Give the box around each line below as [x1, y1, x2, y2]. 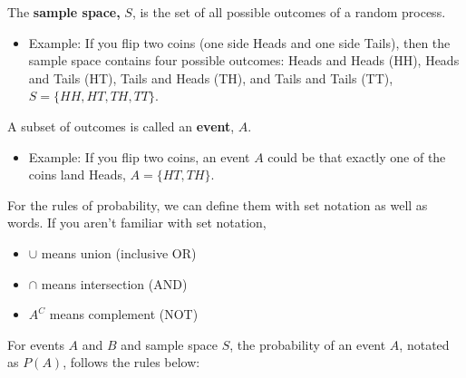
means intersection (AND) [41, 274, 188, 293]
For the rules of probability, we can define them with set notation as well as [7, 195, 428, 214]
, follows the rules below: [63, 353, 200, 372]
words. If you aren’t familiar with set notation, [7, 213, 267, 232]
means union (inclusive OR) [41, 243, 197, 262]
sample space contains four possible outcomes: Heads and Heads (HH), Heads [28, 51, 460, 70]
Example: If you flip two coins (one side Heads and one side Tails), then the [28, 33, 451, 52]
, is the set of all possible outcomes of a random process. [131, 3, 446, 21]
